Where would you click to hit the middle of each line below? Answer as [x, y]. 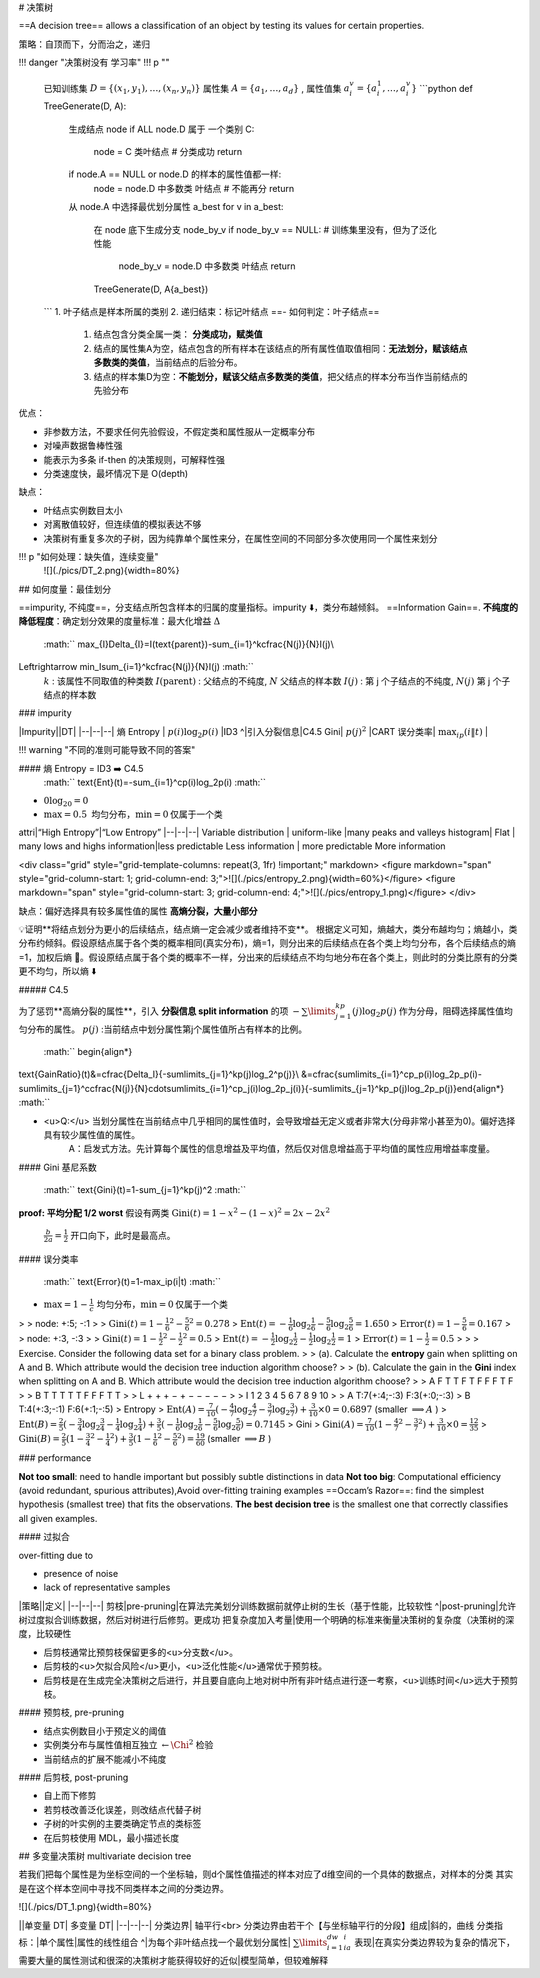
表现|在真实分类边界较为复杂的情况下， [434, 1942]
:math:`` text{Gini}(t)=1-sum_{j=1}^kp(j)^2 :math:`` [145, 1190]
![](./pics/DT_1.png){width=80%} [85, 1907]
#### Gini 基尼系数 [57, 1167]
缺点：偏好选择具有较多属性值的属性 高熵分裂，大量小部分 [138, 911]
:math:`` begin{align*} [88, 1052]
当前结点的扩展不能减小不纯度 [105, 1759]
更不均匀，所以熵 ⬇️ [57, 971]
